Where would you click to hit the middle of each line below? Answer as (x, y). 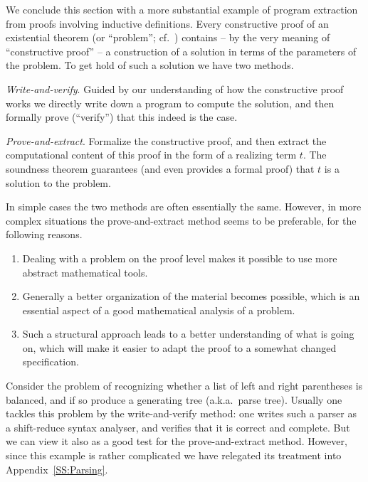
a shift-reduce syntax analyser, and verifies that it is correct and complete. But (178, 427)
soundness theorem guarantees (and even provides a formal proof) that (160, 168)
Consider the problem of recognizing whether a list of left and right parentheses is (184, 386)
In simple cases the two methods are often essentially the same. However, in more (184, 207)
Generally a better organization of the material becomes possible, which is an (191, 296)
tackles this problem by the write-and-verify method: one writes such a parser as (181, 413)
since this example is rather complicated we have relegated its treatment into (174, 455)
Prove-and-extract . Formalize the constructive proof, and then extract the (166, 140)
